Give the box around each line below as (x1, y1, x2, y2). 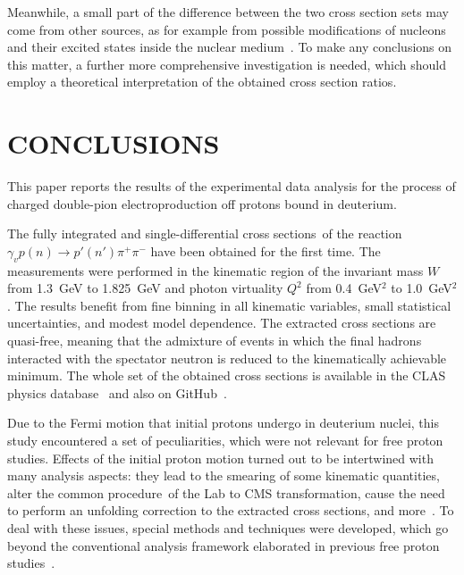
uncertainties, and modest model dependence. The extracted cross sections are (7, 313, 436, 332)
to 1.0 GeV (391, 279, 452, 297)
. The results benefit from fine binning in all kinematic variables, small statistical (7, 296, 451, 314)
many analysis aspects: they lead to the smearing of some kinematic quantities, (7, 466, 440, 485)
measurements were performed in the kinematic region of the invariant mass (7, 261, 424, 279)
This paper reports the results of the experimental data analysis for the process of (7, 177, 456, 196)
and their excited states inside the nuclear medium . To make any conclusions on (7, 37, 452, 56)
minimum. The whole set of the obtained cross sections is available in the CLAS (7, 366, 446, 385)
